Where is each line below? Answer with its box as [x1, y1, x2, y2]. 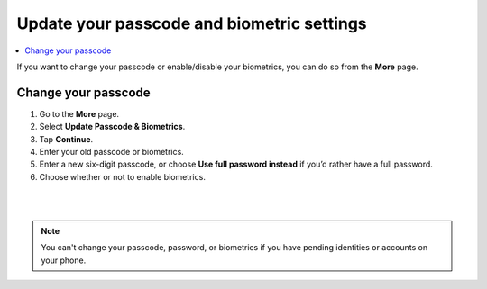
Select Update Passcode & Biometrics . [39, 122, 186, 132]
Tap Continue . [39, 133, 94, 144]
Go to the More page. [39, 108, 120, 119]
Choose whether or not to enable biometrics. [39, 171, 207, 182]
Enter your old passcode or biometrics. [39, 147, 184, 158]
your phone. [41, 255, 87, 266]
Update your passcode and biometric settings [16, 14, 367, 33]
